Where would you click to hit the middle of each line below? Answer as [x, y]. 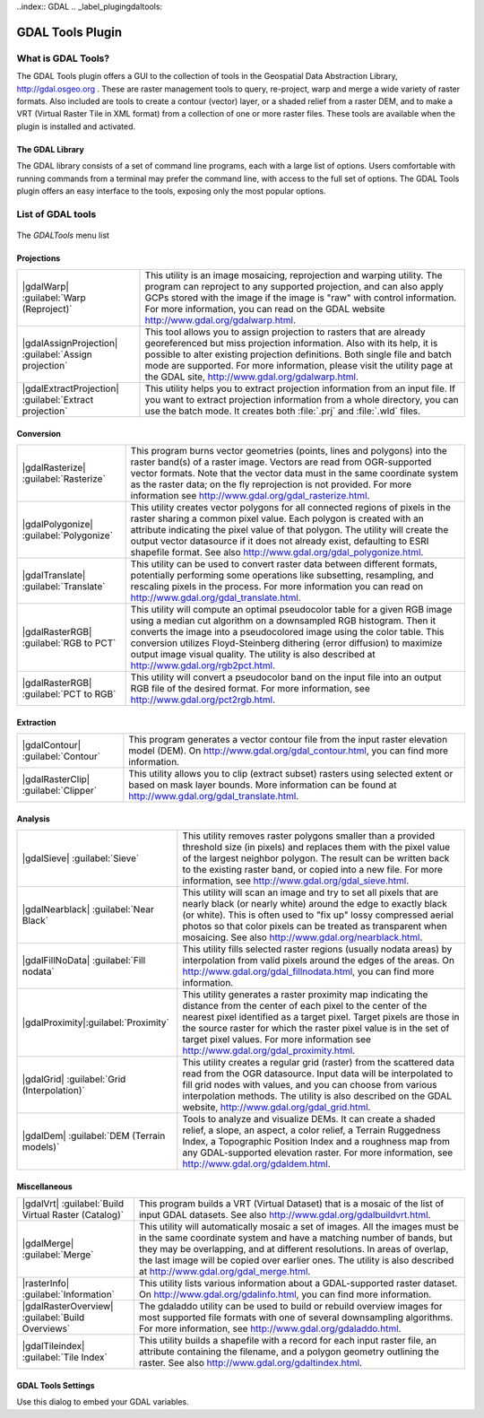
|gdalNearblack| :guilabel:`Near [88, 909]
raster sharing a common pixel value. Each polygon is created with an [277, 518]
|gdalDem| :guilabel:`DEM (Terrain [94, 1136]
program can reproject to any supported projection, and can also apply [294, 287]
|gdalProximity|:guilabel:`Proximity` [95, 1022]
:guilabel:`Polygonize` [68, 535]
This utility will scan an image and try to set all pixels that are [311, 892]
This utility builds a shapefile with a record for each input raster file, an [288, 1341]
